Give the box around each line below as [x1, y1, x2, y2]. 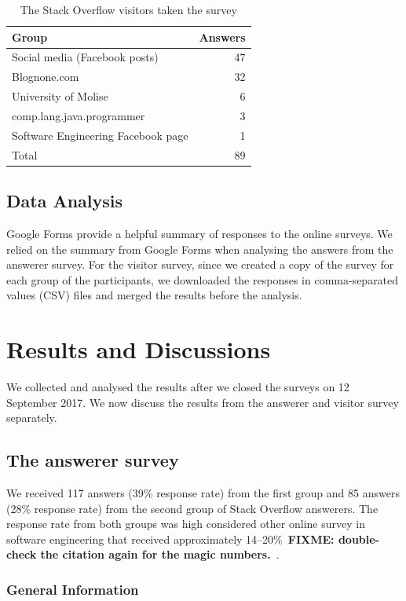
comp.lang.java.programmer [12, 107, 145, 123]
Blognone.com [12, 68, 79, 85]
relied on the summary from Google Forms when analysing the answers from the [6, 240, 393, 257]
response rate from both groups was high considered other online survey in [6, 515, 365, 532]
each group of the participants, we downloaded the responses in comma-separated [6, 271, 399, 288]
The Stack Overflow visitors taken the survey [20, 2, 237, 17]
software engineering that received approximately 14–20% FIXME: [6, 530, 335, 547]
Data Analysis [6, 189, 123, 213]
